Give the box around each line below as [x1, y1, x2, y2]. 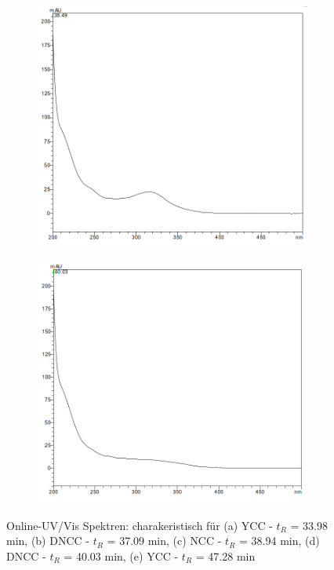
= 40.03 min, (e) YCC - [64, 547, 179, 564]
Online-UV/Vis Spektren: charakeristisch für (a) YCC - [6, 517, 273, 533]
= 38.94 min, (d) [239, 532, 320, 549]
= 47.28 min [195, 547, 256, 564]
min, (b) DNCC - [6, 532, 89, 549]
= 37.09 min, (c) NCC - [107, 532, 222, 549]
